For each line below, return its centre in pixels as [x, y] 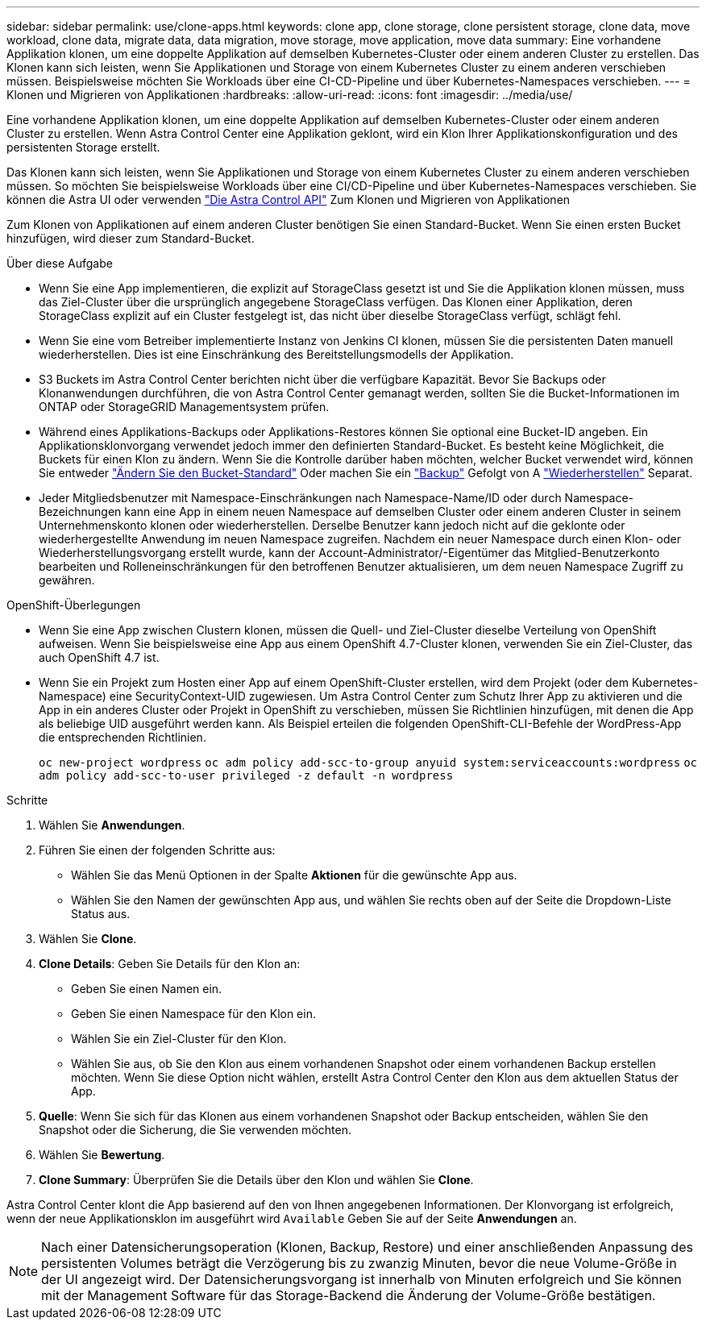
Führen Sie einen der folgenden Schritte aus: [157, 850]
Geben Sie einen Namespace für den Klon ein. [193, 1014]
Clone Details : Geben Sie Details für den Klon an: [170, 964]
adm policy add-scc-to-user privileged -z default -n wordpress [246, 775]
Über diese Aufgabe [60, 263]
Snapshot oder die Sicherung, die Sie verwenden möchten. [195, 1130]
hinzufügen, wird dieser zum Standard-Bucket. [131, 238]
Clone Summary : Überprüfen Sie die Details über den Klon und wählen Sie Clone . [256, 1180]
